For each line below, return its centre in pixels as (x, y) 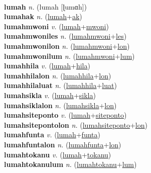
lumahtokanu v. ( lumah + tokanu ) (58, 154)
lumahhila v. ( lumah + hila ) (47, 66)
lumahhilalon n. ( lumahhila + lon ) (58, 75)
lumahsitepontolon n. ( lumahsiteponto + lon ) (76, 124)
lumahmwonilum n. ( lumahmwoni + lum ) (69, 56)
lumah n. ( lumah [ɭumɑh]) (46, 6)
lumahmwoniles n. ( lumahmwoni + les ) (65, 36)
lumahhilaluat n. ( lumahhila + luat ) (60, 85)
